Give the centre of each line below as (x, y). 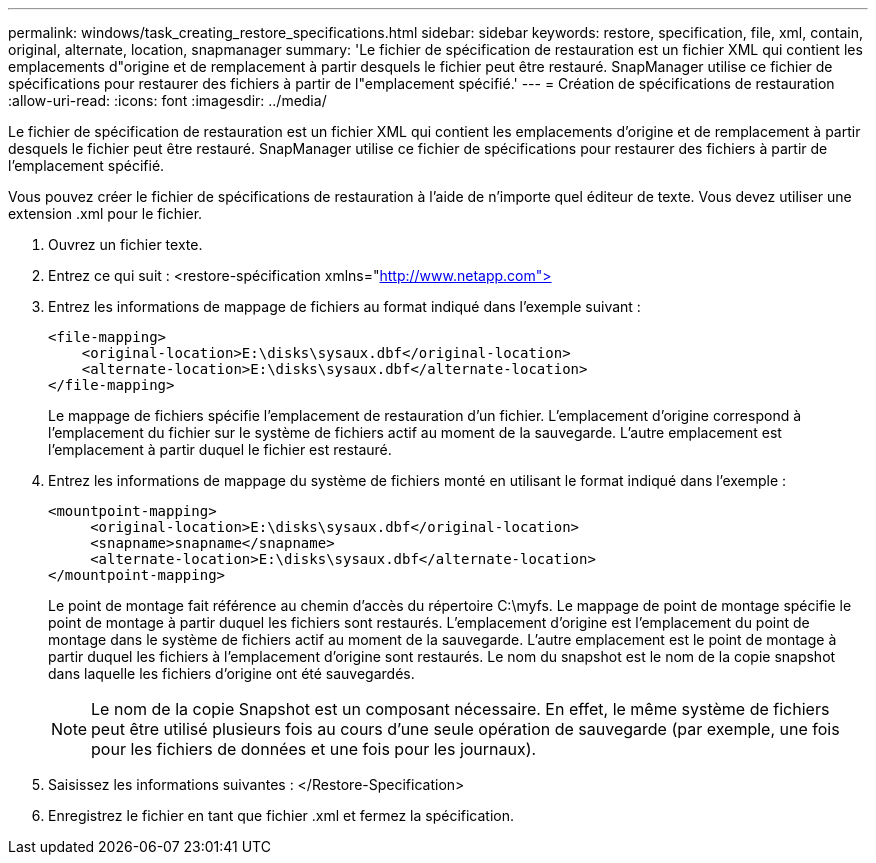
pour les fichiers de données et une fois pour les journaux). (314, 749)
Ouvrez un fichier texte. (125, 244)
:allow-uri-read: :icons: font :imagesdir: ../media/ (167, 100)
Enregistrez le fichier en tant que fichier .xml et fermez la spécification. (281, 815)
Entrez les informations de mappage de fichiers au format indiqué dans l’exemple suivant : (344, 306)
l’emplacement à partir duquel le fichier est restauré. (220, 449)
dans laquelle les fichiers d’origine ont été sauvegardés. (231, 673)
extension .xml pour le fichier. (105, 213)
